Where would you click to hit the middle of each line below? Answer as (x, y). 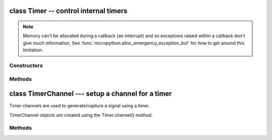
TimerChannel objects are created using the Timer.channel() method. (81, 115)
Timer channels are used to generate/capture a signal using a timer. (80, 106)
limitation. (33, 50)
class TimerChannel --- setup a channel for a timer (91, 94)
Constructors (26, 65)
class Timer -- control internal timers (69, 11)
